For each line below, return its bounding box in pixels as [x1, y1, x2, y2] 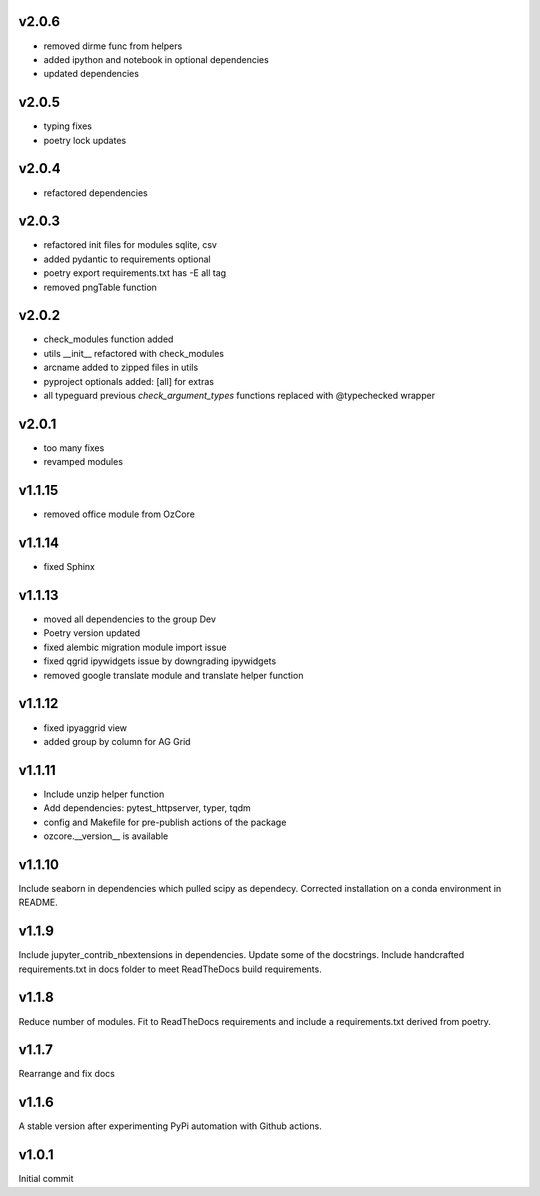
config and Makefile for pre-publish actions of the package [43, 816, 287, 828]
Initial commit [18, 1173, 74, 1185]
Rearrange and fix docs [18, 1068, 115, 1080]
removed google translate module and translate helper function [43, 669, 304, 681]
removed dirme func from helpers [43, 40, 183, 52]
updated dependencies [43, 68, 140, 80]
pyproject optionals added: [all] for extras [43, 375, 215, 387]
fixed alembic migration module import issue [43, 641, 227, 653]
